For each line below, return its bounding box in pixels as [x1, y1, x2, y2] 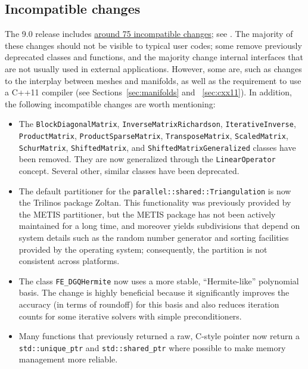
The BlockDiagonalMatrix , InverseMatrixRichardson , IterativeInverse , [18, 117, 296, 130]
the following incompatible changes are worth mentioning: [5, 97, 216, 110]
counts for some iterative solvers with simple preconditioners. [18, 309, 242, 322]
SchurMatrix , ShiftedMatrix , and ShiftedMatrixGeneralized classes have [18, 141, 296, 153]
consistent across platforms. [18, 255, 120, 267]
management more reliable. [18, 353, 118, 365]
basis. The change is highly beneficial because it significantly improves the [18, 286, 290, 299]
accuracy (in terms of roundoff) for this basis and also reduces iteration [18, 298, 279, 311]
